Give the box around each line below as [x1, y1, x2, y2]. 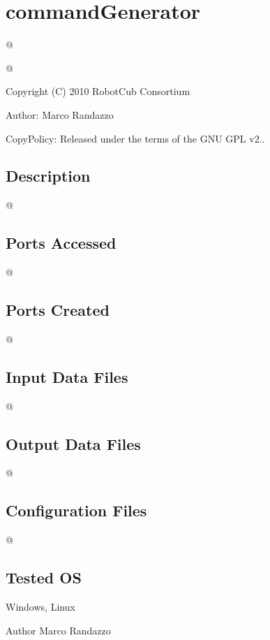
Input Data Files [6, 365, 128, 387]
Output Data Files [6, 432, 141, 454]
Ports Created [6, 299, 110, 321]
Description [6, 165, 91, 187]
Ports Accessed [6, 232, 117, 254]
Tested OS [6, 567, 82, 588]
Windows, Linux [6, 599, 75, 614]
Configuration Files [6, 500, 147, 521]
